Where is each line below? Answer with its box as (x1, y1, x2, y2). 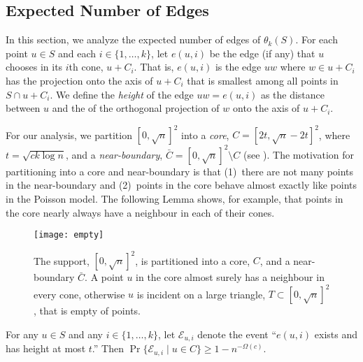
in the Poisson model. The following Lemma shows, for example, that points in (6, 191, 343, 205)
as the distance (260, 87, 325, 101)
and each (57, 45, 96, 60)
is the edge (215, 59, 262, 74)
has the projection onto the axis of (6, 73, 153, 87)
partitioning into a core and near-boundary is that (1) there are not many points (6, 164, 354, 178)
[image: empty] (34, 230, 104, 240)
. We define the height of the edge (50, 87, 194, 101)
